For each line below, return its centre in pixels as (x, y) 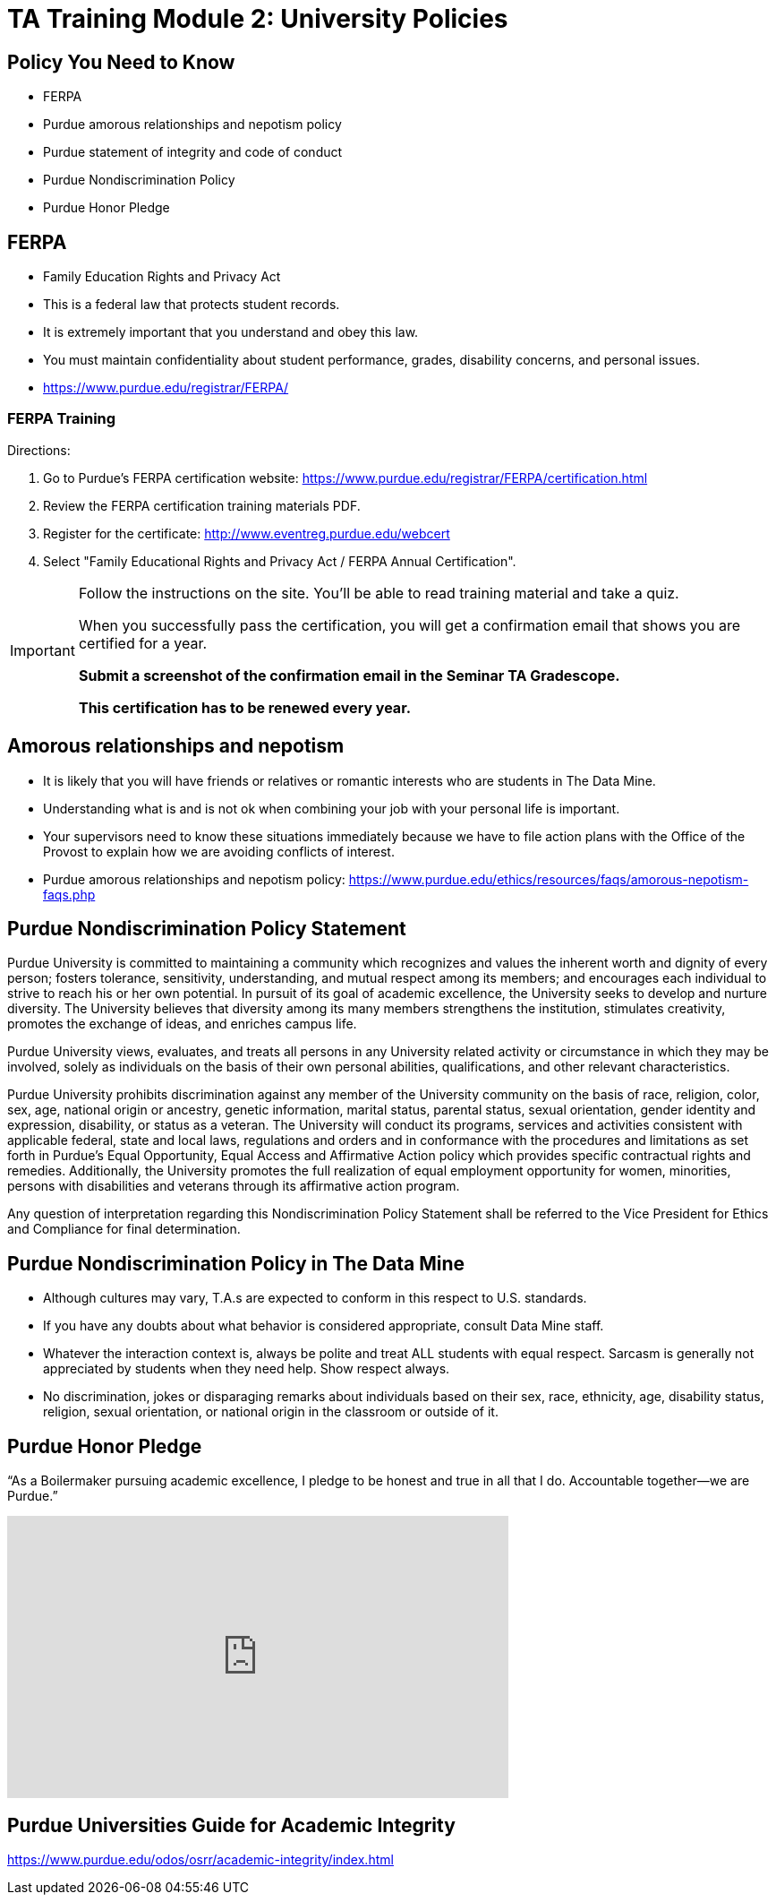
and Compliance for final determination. (124, 1229)
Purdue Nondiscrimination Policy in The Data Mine (236, 1263)
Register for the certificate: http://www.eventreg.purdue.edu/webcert (247, 533)
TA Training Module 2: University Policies (258, 19)
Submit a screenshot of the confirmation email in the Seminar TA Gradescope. (349, 675)
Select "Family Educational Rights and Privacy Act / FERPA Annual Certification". (280, 561)
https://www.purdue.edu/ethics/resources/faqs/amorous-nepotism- (549, 879)
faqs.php (69, 894)
